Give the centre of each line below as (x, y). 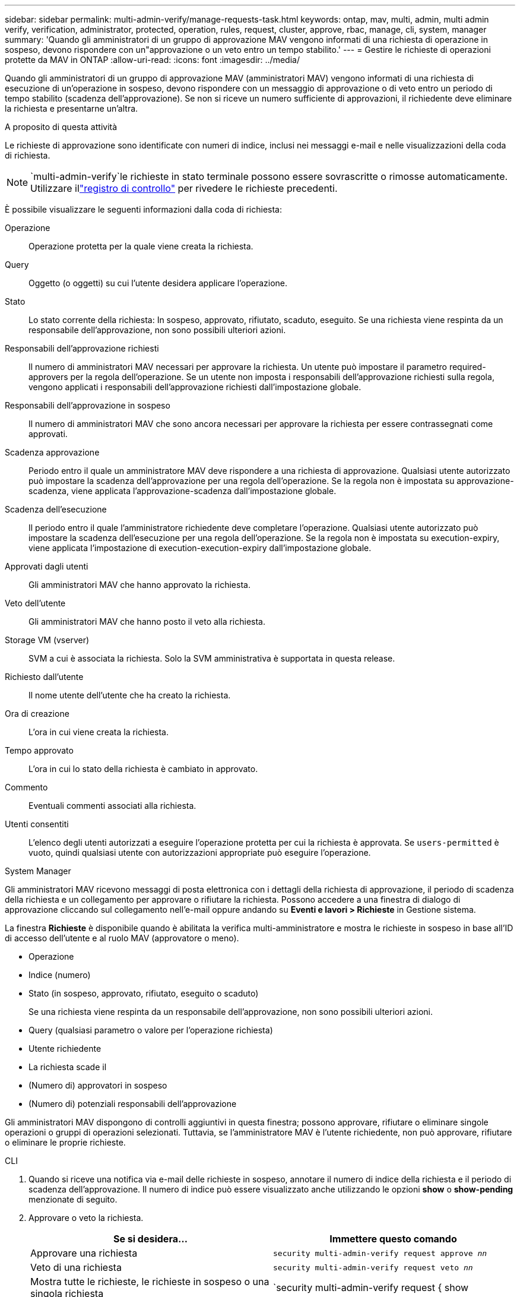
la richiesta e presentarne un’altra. (72, 108)
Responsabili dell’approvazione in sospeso (88, 405)
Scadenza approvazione (52, 452)
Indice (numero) (60, 975)
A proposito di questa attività (61, 127)
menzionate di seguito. (73, 1199)
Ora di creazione (37, 714)
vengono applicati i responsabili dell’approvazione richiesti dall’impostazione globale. (195, 387)
